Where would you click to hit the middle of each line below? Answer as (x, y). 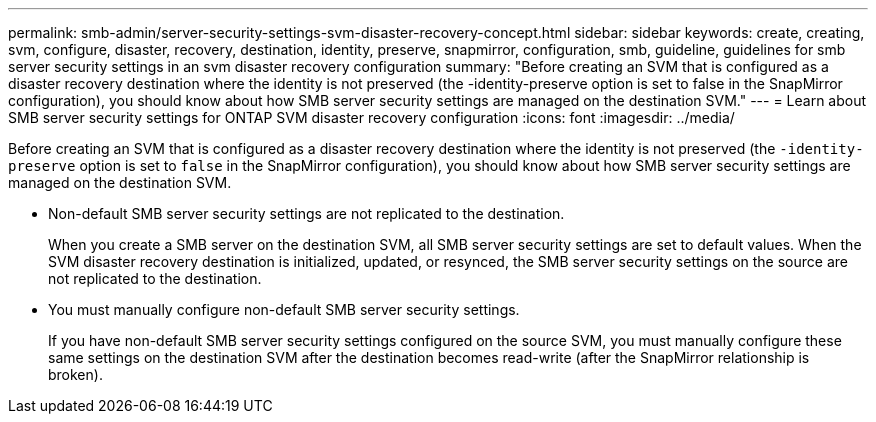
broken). (75, 374)
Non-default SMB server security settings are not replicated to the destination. (306, 213)
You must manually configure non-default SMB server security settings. (284, 309)
